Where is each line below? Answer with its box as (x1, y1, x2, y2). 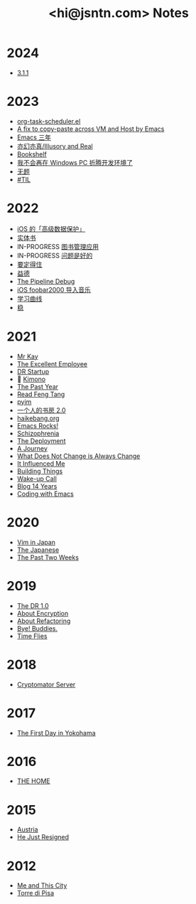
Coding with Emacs (16, 489, 74, 498)
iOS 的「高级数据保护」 (16, 224, 86, 233)
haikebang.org (16, 414, 60, 422)
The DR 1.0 (16, 601, 49, 610)
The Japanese (16, 546, 60, 554)
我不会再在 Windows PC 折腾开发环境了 (16, 158, 133, 166)
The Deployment (16, 436, 66, 445)
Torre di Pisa (16, 889, 55, 898)
